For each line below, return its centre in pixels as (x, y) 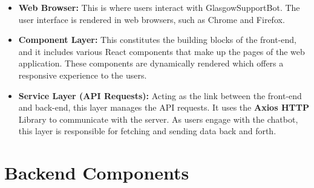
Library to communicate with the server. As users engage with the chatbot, (158, 119)
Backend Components (97, 173)
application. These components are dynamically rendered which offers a (151, 63)
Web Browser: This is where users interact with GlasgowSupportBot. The (159, 7)
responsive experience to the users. (83, 75)
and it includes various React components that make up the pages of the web (162, 51)
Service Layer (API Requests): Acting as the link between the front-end (160, 95)
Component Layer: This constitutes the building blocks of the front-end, (157, 40)
